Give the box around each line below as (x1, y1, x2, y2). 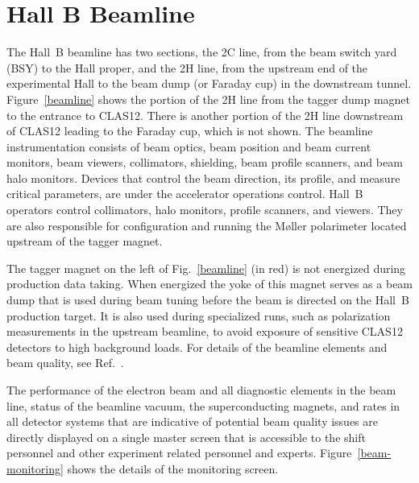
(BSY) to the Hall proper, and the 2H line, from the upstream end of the (6, 59, 368, 76)
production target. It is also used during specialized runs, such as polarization (6, 307, 391, 324)
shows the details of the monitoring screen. (67, 460, 279, 477)
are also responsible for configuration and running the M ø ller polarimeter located (6, 217, 407, 233)
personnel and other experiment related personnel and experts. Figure (6, 444, 352, 461)
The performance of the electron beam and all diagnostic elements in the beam (6, 382, 396, 398)
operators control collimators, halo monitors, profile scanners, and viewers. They (6, 201, 403, 218)
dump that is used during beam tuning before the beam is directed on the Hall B (6, 291, 409, 308)
